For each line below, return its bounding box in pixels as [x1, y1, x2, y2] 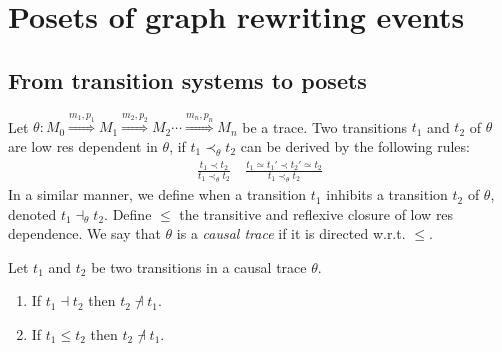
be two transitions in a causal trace [91, 256, 307, 277]
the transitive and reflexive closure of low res [179, 203, 454, 224]
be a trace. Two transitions [242, 116, 408, 137]
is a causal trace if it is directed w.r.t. [176, 223, 406, 244]
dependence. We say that [8, 223, 161, 244]
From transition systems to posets [8, 64, 367, 95]
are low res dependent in [8, 135, 158, 156]
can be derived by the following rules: [240, 135, 470, 156]
